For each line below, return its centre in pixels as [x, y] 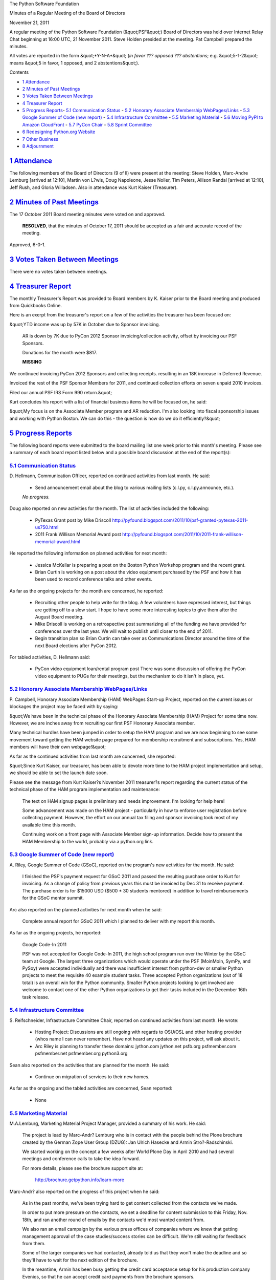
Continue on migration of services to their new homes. [92, 1076]
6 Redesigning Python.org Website [59, 132]
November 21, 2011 [29, 23]
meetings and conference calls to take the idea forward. [81, 1159]
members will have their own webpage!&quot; [57, 747]
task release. [36, 997]
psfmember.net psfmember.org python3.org [81, 1053]
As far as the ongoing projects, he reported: [55, 933]
